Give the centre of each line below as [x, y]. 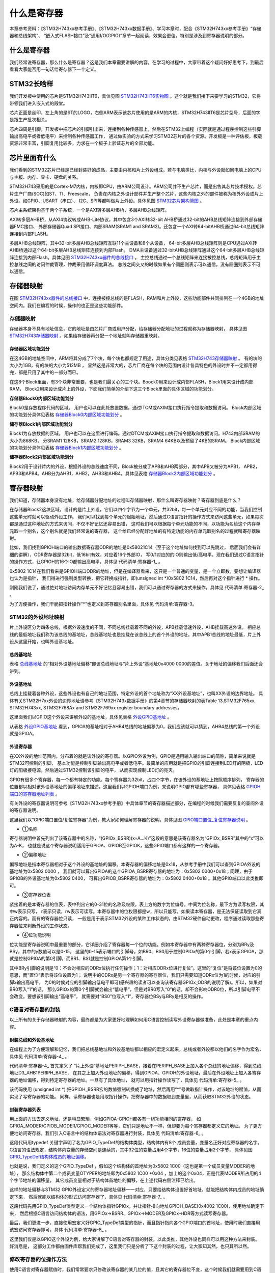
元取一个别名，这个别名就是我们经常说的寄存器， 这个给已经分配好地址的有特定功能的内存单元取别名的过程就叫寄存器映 [135, 531]
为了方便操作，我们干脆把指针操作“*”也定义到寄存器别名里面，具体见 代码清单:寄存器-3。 [103, 604]
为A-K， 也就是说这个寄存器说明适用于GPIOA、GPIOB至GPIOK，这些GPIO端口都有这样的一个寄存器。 [116, 845]
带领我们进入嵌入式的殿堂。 [38, 103]
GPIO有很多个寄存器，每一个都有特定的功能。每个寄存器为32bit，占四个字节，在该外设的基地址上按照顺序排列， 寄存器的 [137, 780]
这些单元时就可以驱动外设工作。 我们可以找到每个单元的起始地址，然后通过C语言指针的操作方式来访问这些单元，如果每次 [137, 516]
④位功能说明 [36, 935]
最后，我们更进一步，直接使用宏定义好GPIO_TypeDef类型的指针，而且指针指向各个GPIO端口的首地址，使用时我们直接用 [135, 1223]
